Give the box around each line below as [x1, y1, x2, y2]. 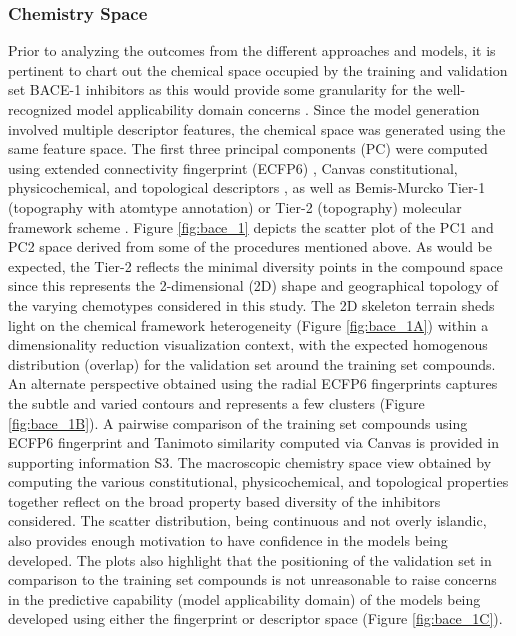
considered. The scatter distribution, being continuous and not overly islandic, [8, 510, 487, 531]
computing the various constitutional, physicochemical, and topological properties [8, 471, 509, 492]
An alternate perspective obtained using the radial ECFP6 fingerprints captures [8, 373, 498, 394]
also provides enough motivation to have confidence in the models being [8, 530, 448, 551]
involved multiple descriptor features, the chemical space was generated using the [8, 118, 506, 139]
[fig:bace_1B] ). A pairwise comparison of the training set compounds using [8, 412, 468, 433]
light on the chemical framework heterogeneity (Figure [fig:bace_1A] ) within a [8, 314, 489, 335]
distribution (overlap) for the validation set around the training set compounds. [8, 353, 496, 374]
